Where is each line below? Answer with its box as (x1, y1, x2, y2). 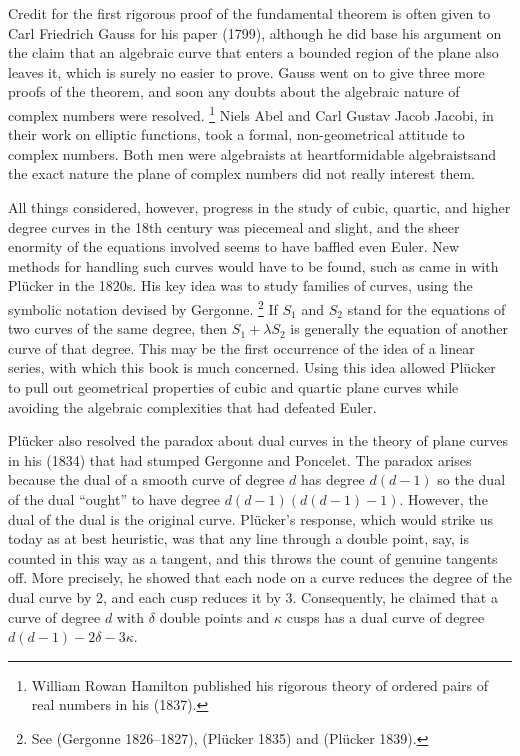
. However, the (399, 488, 488, 509)
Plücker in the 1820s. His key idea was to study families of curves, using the (8, 275, 473, 296)
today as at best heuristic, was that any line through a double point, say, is (8, 528, 470, 549)
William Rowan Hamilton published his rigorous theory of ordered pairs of (31, 674, 488, 695)
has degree (300, 469, 365, 490)
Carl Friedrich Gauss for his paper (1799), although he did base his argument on (8, 22, 502, 43)
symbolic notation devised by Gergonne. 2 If (8, 295, 278, 319)
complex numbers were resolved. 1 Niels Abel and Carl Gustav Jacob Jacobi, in (8, 101, 494, 125)
